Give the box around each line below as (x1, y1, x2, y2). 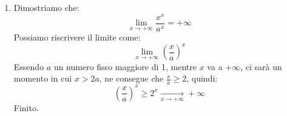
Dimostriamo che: (13, 1, 79, 13)
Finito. (13, 101, 39, 114)
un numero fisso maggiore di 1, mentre (53, 60, 197, 72)
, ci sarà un (240, 60, 282, 72)
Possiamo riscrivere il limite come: (13, 31, 141, 43)
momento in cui (13, 72, 72, 85)
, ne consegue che (99, 72, 164, 85)
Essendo (13, 60, 44, 72)
